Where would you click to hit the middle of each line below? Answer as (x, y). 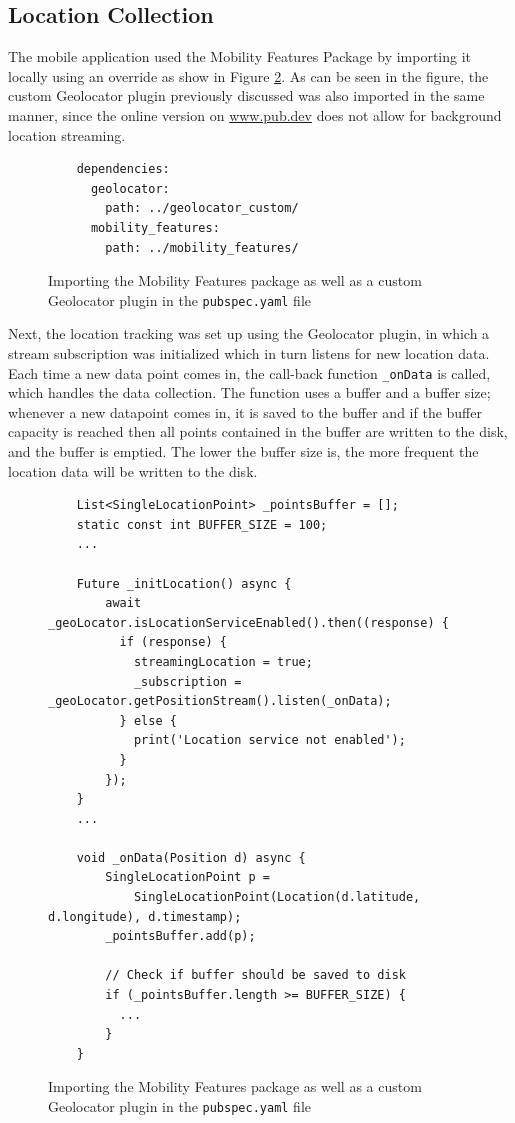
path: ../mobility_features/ (202, 247)
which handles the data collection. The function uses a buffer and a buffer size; (249, 392)
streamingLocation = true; (223, 661)
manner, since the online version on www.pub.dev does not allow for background (255, 114)
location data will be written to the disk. (133, 470)
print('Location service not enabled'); (269, 740)
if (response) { (173, 642)
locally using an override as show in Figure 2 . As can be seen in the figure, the (248, 75)
